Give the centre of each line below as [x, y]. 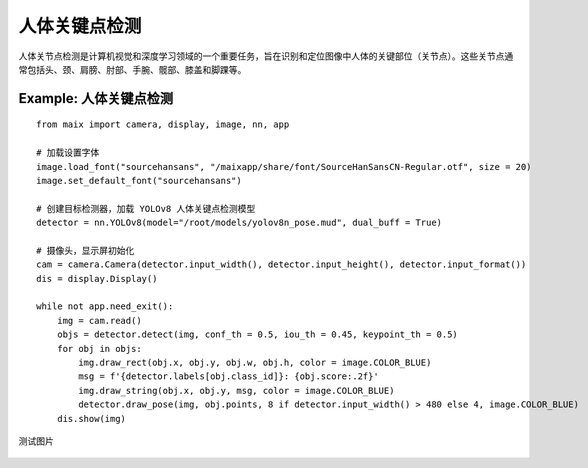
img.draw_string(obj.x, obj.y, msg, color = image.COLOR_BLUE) [236, 390]
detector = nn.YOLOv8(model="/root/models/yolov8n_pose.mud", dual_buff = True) [239, 223]
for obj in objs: [99, 348]
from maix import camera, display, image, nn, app [163, 124]
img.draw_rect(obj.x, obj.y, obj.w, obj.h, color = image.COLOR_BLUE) [255, 362]
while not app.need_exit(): [105, 306]
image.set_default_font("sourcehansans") [139, 180]
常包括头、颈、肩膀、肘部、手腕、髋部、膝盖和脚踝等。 [132, 69]
